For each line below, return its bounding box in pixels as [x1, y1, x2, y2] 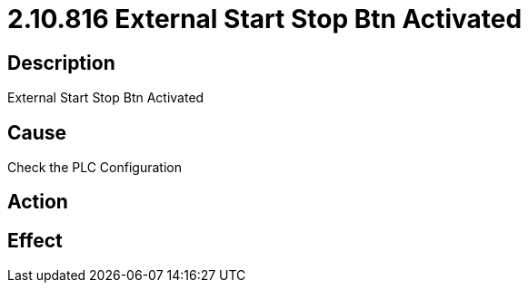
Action [7, 190, 68, 214]
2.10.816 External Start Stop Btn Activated [7, 4, 523, 34]
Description [7, 51, 115, 74]
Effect [7, 228, 63, 252]
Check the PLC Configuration [7, 159, 182, 176]
